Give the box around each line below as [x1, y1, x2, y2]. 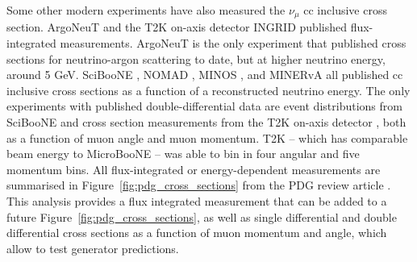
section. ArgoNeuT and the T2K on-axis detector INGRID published [6, 19, 347, 35]
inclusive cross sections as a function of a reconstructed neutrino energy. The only [6, 81, 411, 98]
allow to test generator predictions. [6, 239, 179, 256]
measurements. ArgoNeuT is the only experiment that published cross [60, 35, 407, 52]
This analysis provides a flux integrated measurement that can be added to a [6, 192, 387, 209]
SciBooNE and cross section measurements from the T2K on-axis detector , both [6, 114, 407, 131]
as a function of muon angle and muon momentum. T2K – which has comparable [6, 129, 408, 146]
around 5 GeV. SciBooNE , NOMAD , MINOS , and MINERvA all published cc [6, 66, 403, 83]
